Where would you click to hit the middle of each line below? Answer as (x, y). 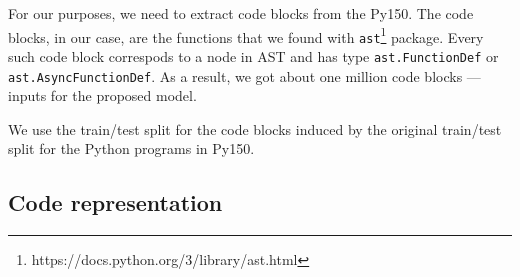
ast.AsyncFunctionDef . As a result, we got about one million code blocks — (244, 75)
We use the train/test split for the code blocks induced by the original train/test (255, 128)
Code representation (115, 202)
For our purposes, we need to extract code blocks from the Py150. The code (241, 13)
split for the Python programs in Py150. (131, 148)
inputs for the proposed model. (102, 95)
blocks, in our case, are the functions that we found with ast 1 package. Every (246, 35)
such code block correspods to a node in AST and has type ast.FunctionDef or (253, 55)
